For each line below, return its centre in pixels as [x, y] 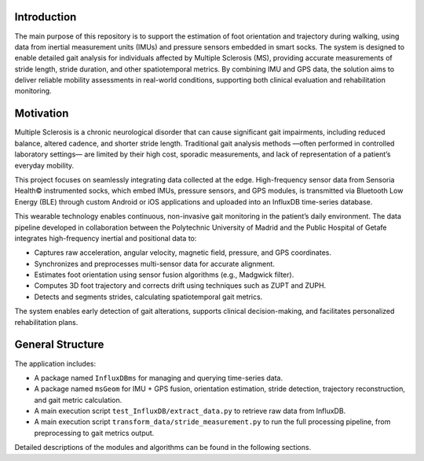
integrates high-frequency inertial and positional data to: [106, 238]
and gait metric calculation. [78, 400]
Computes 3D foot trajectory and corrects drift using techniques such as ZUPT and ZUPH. [180, 286]
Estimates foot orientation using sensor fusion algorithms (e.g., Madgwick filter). [164, 275]
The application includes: [55, 363]
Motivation [42, 114]
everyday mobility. [44, 165]
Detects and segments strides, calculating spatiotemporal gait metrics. [148, 297]
